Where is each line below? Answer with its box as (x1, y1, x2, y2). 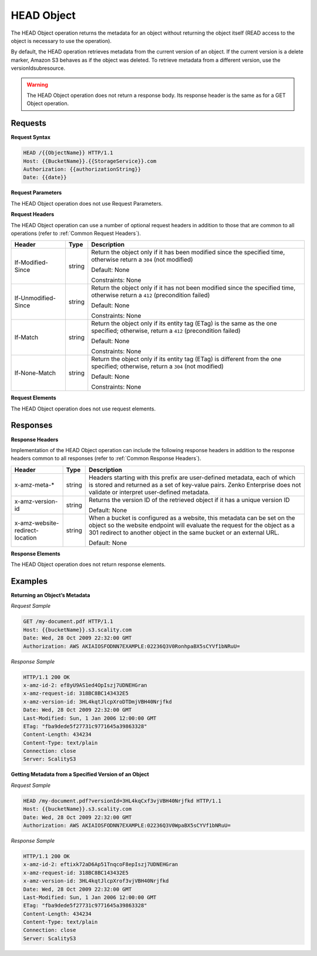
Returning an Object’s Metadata (11, 592, 90, 599)
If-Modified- (14, 258, 48, 267)
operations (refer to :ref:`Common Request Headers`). (11, 230, 141, 237)
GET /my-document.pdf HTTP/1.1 (23, 618, 114, 625)
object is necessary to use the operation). (11, 37, 112, 44)
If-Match (14, 334, 38, 342)
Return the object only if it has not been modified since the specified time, (91, 284, 296, 292)
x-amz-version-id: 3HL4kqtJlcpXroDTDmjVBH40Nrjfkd (23, 698, 173, 705)
